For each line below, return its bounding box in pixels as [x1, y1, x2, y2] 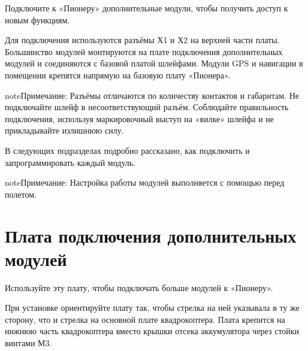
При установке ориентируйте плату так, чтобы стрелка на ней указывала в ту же [5, 301, 300, 314]
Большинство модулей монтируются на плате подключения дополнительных [5, 45, 283, 58]
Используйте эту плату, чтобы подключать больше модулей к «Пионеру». [5, 281, 273, 293]
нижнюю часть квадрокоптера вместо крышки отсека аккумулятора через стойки [5, 325, 300, 337]
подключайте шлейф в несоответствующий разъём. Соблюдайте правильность [5, 101, 289, 113]
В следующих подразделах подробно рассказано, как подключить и [5, 144, 250, 156]
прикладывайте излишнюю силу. [5, 124, 124, 137]
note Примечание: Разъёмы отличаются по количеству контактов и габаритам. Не [5, 89, 300, 101]
